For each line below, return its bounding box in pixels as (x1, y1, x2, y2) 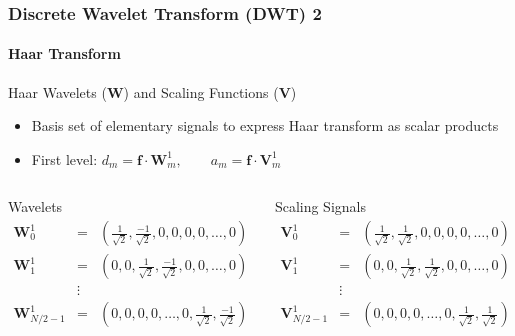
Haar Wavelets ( (8, 81, 107, 102)
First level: (31, 148, 98, 169)
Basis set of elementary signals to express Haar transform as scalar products (31, 115, 499, 136)
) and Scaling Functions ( (123, 81, 279, 102)
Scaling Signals (274, 196, 366, 217)
